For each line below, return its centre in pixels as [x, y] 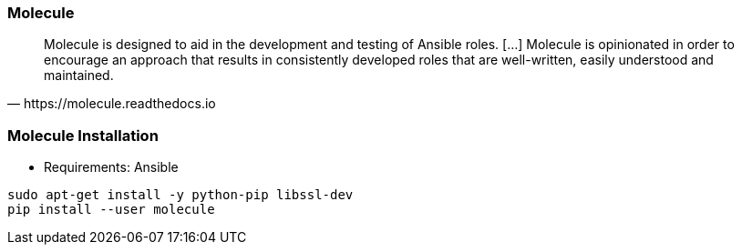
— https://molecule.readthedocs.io [112, 104]
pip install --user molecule [111, 210]
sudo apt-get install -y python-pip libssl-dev [180, 195]
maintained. [79, 76]
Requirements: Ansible [111, 167]
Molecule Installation [83, 135]
